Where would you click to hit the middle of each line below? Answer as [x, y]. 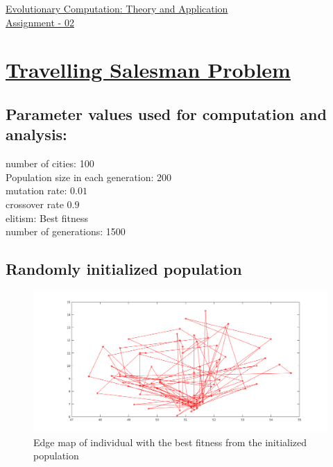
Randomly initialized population [124, 269]
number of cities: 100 [50, 163]
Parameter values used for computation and [166, 113]
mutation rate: [36, 190]
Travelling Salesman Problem [148, 70]
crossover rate [35, 204]
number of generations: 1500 [66, 231]
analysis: [36, 134]
